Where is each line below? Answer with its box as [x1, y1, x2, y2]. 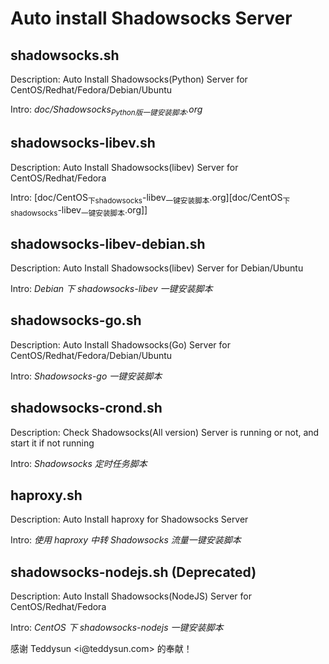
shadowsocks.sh [10, 47, 120, 64]
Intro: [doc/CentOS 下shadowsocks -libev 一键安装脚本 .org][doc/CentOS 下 [10, 191, 291, 206]
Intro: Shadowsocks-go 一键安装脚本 [10, 370, 163, 382]
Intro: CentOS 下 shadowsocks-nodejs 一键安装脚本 [10, 622, 224, 634]
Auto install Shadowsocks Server [10, 7, 293, 30]
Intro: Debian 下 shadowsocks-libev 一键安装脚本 [10, 283, 213, 295]
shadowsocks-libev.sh [10, 135, 156, 152]
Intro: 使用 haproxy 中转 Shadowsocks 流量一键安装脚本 [10, 534, 242, 546]
